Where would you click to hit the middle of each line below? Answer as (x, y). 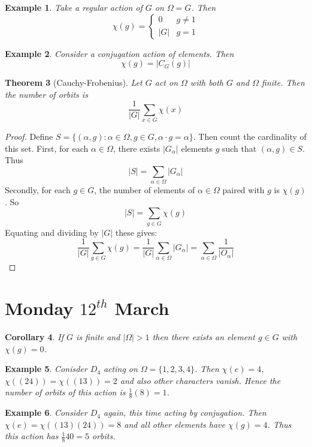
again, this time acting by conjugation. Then (185, 412)
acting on (120, 369)
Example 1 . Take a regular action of (74, 7)
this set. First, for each (47, 148)
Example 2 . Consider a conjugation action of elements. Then (119, 53)
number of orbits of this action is (65, 392)
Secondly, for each (38, 190)
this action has (32, 436)
